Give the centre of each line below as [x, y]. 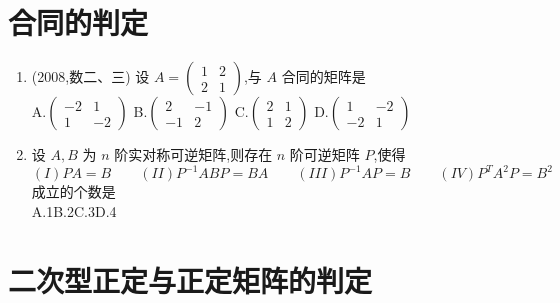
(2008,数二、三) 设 [90, 76]
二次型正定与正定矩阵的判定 [190, 279]
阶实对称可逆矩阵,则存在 [193, 154]
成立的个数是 [73, 191]
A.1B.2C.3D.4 [74, 210]
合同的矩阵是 [323, 76]
